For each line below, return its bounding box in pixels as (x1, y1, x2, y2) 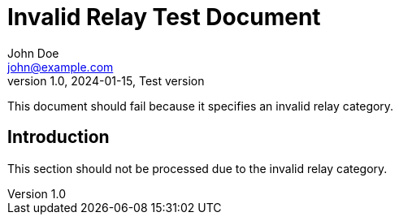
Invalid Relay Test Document (7, 3, 321, 31)
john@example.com (7, 59, 114, 74)
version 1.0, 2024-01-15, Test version (7, 73, 205, 88)
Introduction (7, 127, 110, 148)
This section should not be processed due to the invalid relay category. (7, 161, 388, 175)
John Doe (7, 45, 59, 60)
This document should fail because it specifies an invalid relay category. (7, 98, 394, 113)
